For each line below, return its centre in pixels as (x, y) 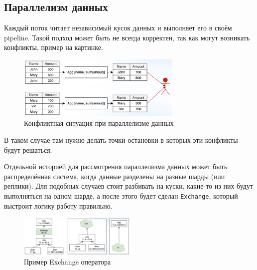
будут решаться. (28, 149)
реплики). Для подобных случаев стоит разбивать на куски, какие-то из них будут (129, 186)
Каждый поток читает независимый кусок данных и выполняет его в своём (118, 28)
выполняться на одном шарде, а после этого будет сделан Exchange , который (121, 196)
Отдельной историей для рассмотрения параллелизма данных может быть (116, 166)
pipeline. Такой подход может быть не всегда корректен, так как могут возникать (127, 37)
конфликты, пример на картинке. (54, 47)
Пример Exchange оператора (67, 262)
